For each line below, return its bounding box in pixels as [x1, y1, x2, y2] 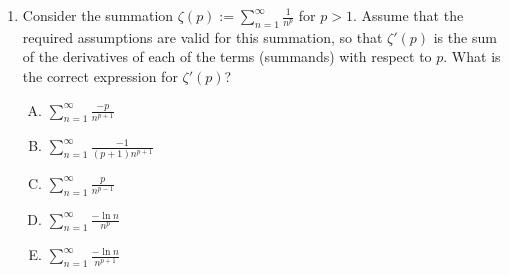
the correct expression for [22, 65, 178, 86]
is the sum [433, 26, 497, 47]
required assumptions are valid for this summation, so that [22, 26, 383, 47]
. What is [443, 46, 501, 67]
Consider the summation [22, 5, 174, 25]
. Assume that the [352, 5, 464, 25]
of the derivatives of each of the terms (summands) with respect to [22, 46, 432, 67]
